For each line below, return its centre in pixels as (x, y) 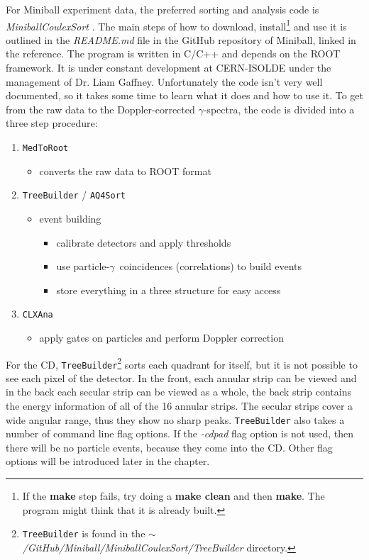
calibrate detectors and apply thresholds (144, 242)
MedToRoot (45, 148)
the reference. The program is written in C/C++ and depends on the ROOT (173, 54)
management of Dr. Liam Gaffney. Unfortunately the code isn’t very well (164, 81)
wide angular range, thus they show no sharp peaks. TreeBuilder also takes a (175, 419)
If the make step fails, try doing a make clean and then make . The (174, 496)
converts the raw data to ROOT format (125, 170)
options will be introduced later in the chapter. (108, 461)
